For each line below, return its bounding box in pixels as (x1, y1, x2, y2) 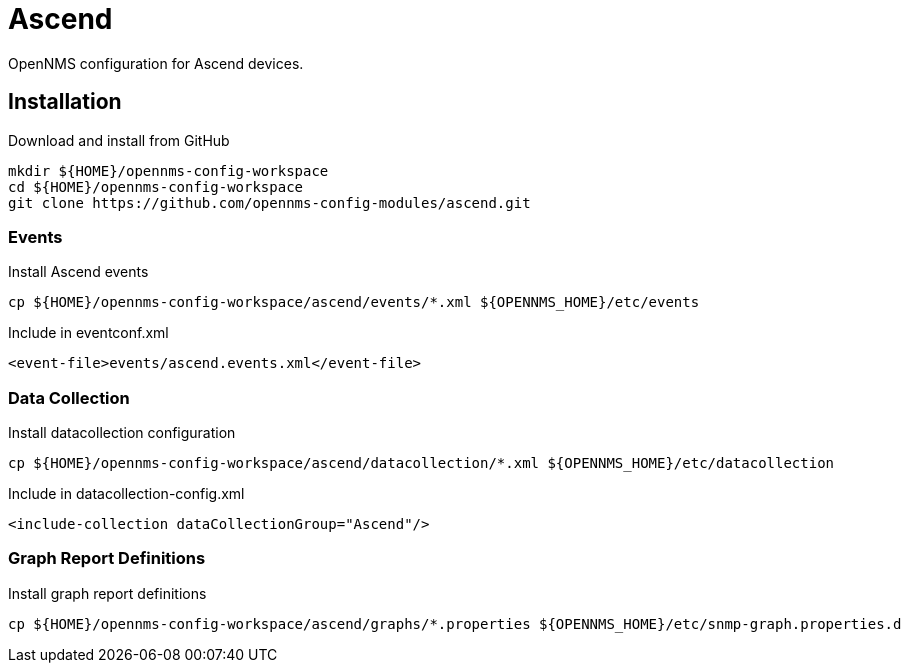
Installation (8, 89, 122, 115)
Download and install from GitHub (8, 131, 230, 149)
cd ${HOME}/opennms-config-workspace (8, 178, 304, 195)
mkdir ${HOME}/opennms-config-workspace (8, 162, 329, 179)
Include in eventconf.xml (8, 324, 169, 342)
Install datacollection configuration (8, 424, 236, 442)
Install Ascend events (8, 263, 149, 281)
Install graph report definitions (8, 584, 207, 602)
